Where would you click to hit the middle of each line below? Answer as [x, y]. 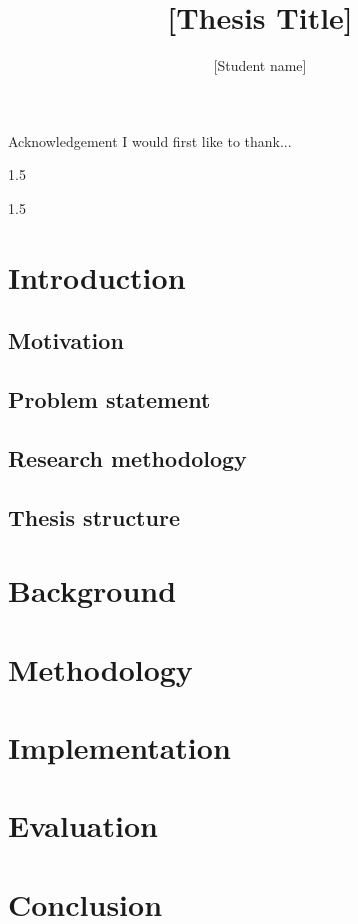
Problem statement [109, 399]
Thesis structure [94, 516]
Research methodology [127, 457]
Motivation [66, 340]
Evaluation [83, 825]
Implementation [119, 746]
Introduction [97, 276]
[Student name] [260, 65]
